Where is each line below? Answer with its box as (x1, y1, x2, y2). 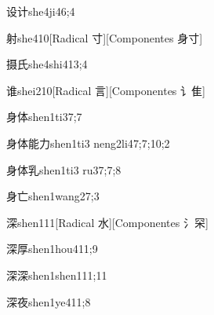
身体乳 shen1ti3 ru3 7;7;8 (6, 161, 122, 178)
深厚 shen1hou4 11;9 (6, 240, 98, 257)
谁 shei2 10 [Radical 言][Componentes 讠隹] (6, 82, 205, 98)
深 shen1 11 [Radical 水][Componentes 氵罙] (6, 214, 209, 230)
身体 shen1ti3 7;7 (6, 108, 82, 125)
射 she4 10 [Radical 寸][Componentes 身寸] (6, 29, 203, 46)
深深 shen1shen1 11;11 (6, 266, 107, 283)
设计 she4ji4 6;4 (6, 3, 75, 19)
